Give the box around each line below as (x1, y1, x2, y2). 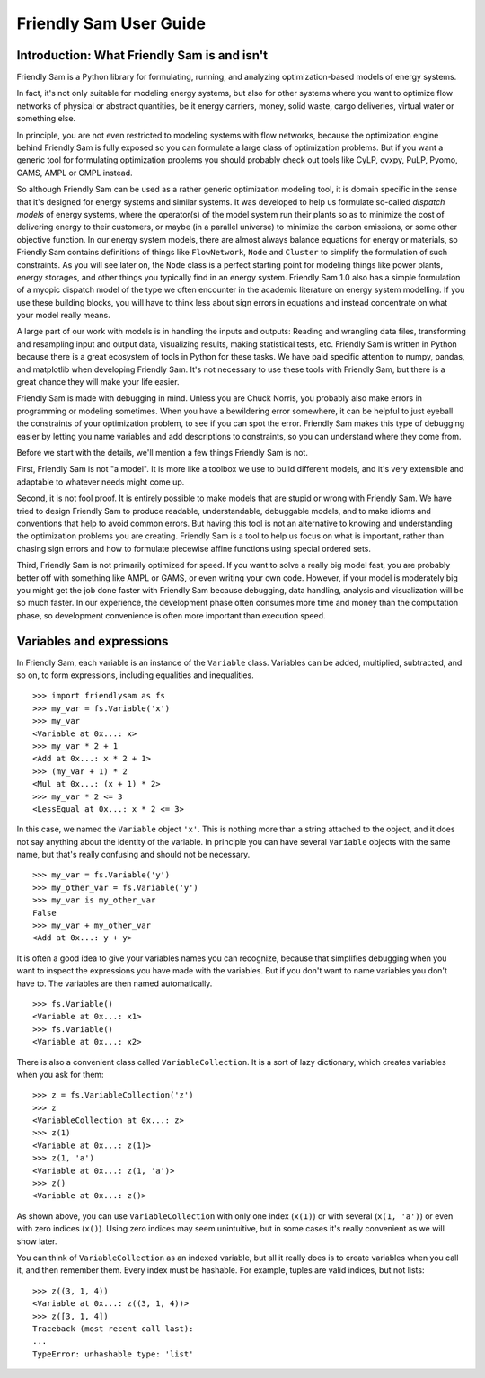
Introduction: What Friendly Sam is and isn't (16, 48, 269, 63)
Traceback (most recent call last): (32, 1323, 194, 1334)
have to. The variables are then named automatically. (16, 978, 213, 989)
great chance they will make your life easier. (16, 377, 180, 387)
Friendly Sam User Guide (16, 13, 207, 33)
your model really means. (16, 310, 111, 321)
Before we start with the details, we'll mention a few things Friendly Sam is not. (16, 448, 309, 458)
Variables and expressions (16, 634, 169, 649)
